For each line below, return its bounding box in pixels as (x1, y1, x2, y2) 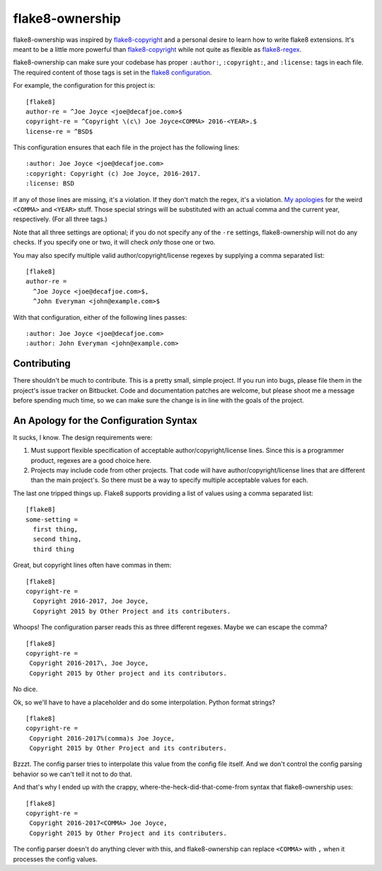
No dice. (13, 685, 38, 694)
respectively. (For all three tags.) (13, 215, 108, 223)
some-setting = (25, 515, 79, 524)
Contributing (13, 358, 71, 370)
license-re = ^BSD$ (25, 128, 93, 135)
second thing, (33, 535, 82, 544)
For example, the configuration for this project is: (13, 82, 156, 90)
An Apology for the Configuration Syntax (13, 415, 198, 427)
